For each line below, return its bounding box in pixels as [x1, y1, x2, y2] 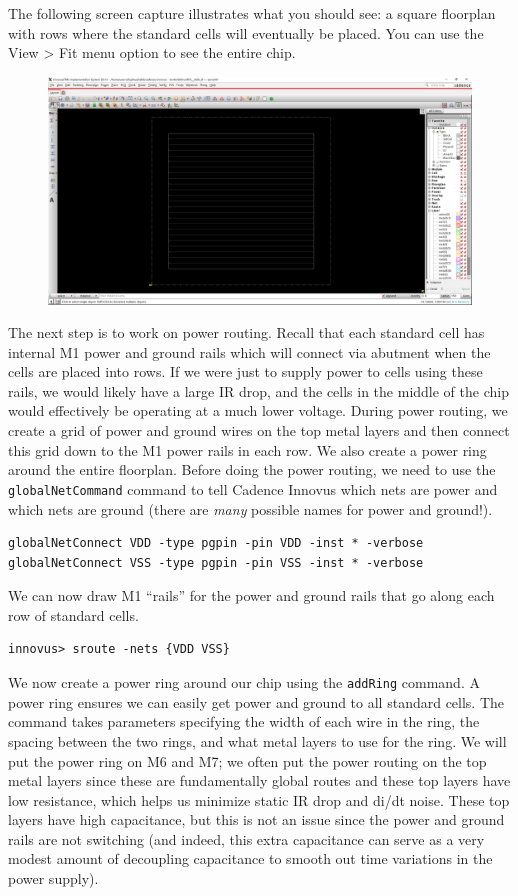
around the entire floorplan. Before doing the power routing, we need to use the [8, 459, 496, 480]
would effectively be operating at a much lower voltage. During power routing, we [8, 400, 508, 421]
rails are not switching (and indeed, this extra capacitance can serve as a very [8, 828, 485, 849]
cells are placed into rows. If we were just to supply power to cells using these [8, 361, 483, 382]
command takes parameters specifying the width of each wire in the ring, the [8, 711, 480, 732]
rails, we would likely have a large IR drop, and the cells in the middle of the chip [8, 380, 509, 401]
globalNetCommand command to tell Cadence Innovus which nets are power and [8, 478, 498, 499]
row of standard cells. [8, 604, 139, 625]
